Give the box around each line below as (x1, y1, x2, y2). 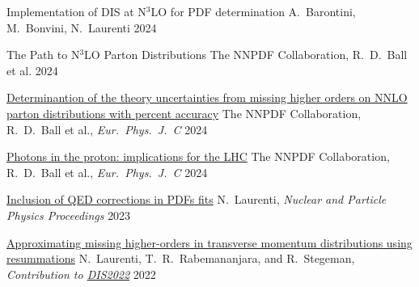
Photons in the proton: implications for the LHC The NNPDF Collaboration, (6, 148, 390, 165)
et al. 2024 (6, 61, 58, 78)
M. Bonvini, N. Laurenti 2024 (6, 19, 157, 36)
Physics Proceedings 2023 (6, 206, 131, 223)
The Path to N (6, 46, 80, 63)
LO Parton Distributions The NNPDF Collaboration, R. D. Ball (84, 46, 408, 63)
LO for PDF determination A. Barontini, (150, 3, 356, 19)
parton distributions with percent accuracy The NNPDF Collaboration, (6, 104, 362, 121)
